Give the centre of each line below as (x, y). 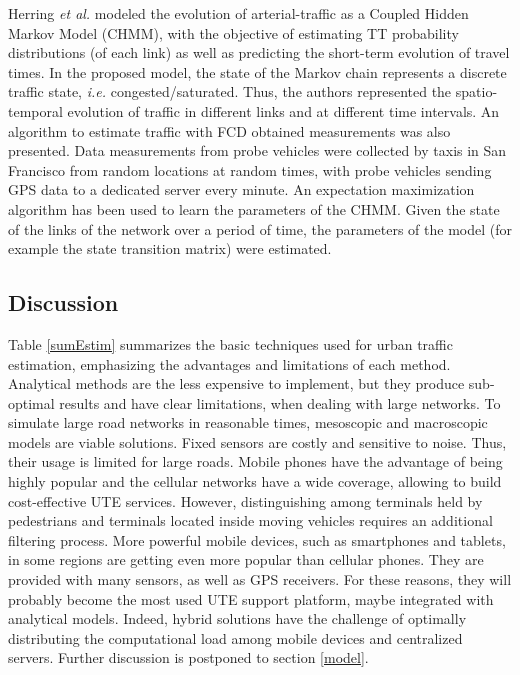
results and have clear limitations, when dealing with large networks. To (280, 402)
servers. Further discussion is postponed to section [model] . (188, 657)
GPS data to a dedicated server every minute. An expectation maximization (241, 189)
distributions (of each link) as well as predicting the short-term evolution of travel (259, 52)
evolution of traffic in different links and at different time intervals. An (283, 110)
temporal (35, 110)
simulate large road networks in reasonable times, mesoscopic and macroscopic (248, 422)
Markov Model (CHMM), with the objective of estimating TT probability (233, 32)
